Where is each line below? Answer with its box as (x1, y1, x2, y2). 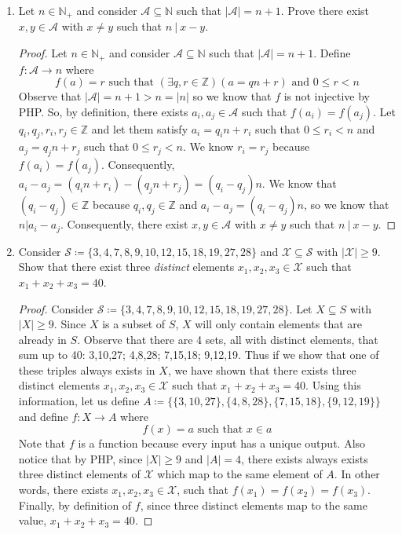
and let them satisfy (91, 120, 188, 137)
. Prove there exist (280, 2, 369, 18)
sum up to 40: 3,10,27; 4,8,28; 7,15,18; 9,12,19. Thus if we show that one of (18, 346, 379, 363)
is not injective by (283, 88, 371, 104)
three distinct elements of (18, 466, 141, 482)
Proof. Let (18, 45, 68, 61)
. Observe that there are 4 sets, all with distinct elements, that (77, 331, 378, 347)
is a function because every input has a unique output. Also (78, 435, 366, 452)
